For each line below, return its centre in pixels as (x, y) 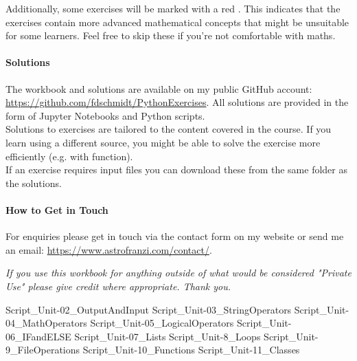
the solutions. (34, 183)
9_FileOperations (43, 350)
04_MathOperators (46, 323)
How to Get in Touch (57, 209)
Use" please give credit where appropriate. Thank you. (118, 286)
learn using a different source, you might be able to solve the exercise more (163, 142)
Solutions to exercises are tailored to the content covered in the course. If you (169, 129)
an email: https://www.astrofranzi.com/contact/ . (109, 249)
